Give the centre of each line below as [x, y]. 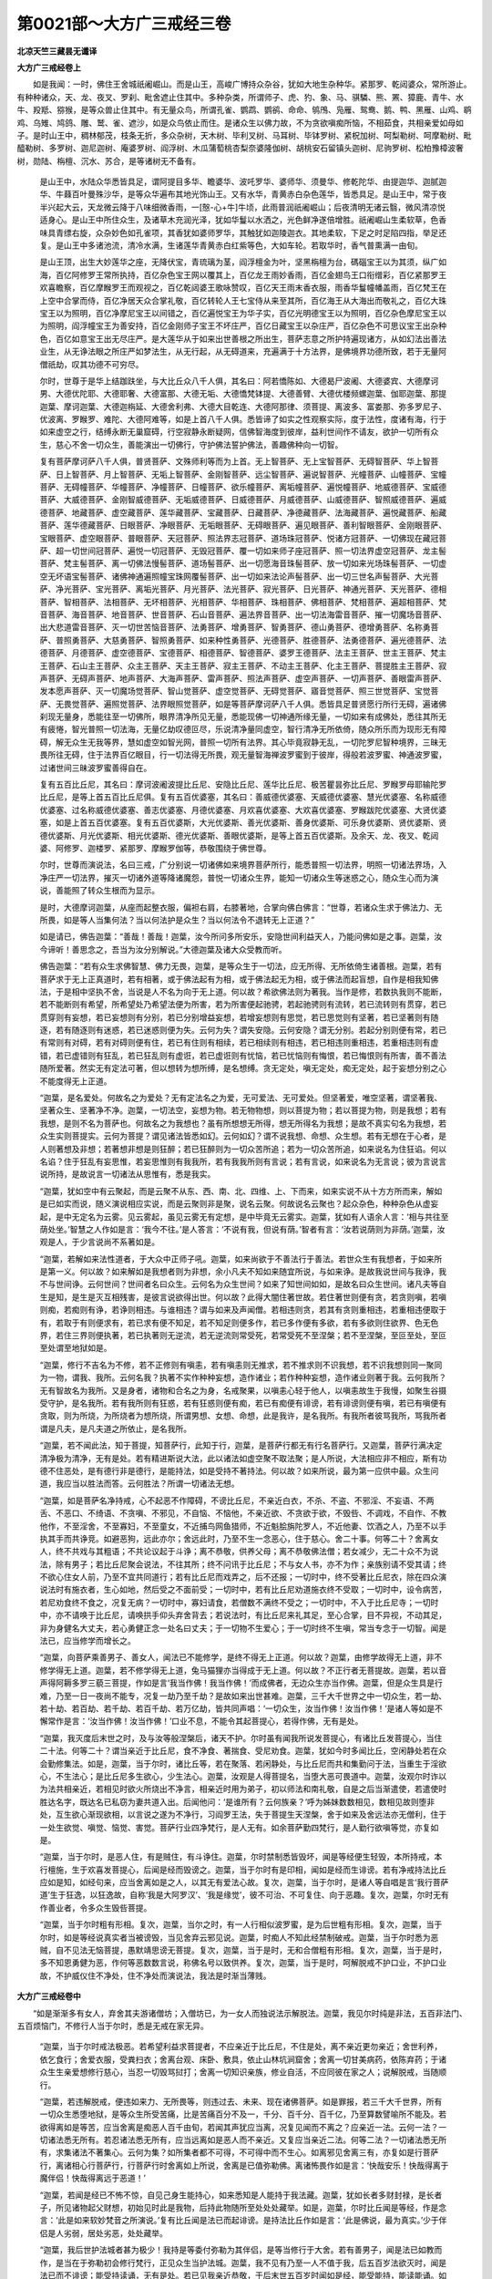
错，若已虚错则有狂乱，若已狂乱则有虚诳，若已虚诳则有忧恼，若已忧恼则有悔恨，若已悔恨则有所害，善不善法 [243, 1055]
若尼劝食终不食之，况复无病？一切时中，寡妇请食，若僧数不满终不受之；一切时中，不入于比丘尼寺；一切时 [239, 1602]
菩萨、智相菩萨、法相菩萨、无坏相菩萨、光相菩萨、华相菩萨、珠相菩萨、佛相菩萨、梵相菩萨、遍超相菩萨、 [239, 602]
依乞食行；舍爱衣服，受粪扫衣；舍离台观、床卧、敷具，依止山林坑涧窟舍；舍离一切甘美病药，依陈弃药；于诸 [243, 2059]
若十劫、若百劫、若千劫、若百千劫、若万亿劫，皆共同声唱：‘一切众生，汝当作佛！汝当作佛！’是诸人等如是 [237, 1708]
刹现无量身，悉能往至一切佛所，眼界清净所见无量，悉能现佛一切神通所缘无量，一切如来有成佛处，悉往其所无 [243, 717]
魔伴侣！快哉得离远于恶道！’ [92, 2178]
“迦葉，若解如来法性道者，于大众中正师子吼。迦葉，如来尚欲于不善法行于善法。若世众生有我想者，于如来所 [241, 1259]
